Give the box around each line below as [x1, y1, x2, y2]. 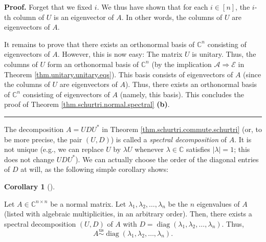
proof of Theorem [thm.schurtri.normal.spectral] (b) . [4, 99, 170, 109]
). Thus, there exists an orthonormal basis [125, 79, 257, 90]
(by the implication [151, 58, 212, 69]
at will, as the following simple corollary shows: [20, 164, 169, 174]
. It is [234, 134, 252, 144]
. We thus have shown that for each [97, 2, 208, 12]
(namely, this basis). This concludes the [120, 89, 244, 99]
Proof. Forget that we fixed [4, 2, 93, 12]
